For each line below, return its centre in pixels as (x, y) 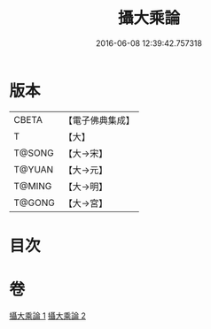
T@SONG (34, 153)
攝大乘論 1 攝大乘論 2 (48, 316)
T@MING (33, 186)
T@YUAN (34, 169)
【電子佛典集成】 (99, 120)
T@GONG (34, 203)
